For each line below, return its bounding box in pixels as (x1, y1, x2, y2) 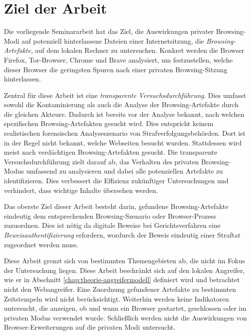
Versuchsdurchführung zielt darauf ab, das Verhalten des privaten (4, 156, 199, 166)
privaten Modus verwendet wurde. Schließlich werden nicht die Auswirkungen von (4, 312, 247, 322)
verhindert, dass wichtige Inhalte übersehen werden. (4, 185, 158, 195)
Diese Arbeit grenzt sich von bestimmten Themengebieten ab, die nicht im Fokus (4, 255, 245, 266)
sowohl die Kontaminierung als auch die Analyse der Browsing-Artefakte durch (4, 99, 239, 110)
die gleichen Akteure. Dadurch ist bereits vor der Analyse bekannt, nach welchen (4, 109, 245, 119)
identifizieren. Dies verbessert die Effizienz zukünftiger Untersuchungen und (4, 175, 229, 186)
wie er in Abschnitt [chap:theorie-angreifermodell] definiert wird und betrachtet (4, 274, 240, 285)
